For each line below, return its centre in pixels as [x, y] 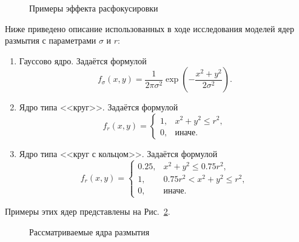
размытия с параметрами [51, 40]
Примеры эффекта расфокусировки [94, 8]
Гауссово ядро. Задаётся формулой [83, 60]
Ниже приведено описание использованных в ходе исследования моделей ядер [150, 28]
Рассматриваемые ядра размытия [89, 231]
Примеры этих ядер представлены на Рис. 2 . [88, 211]
